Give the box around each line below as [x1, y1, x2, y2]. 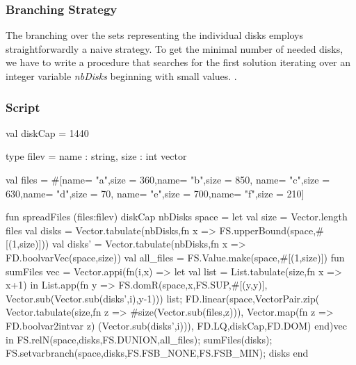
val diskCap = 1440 [6, 125, 89, 140]
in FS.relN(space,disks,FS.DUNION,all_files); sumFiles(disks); [6, 332, 273, 346]
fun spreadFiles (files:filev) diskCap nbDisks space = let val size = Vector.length [6, 209, 348, 224]
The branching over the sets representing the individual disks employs [6, 28, 304, 42]
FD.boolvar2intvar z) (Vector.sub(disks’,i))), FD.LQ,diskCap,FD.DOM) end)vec [6, 318, 347, 332]
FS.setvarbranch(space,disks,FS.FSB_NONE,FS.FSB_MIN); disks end [6, 346, 309, 360]
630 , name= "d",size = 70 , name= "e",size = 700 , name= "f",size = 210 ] [6, 186, 305, 200]
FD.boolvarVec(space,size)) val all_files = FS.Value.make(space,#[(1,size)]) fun [6, 250, 345, 264]
